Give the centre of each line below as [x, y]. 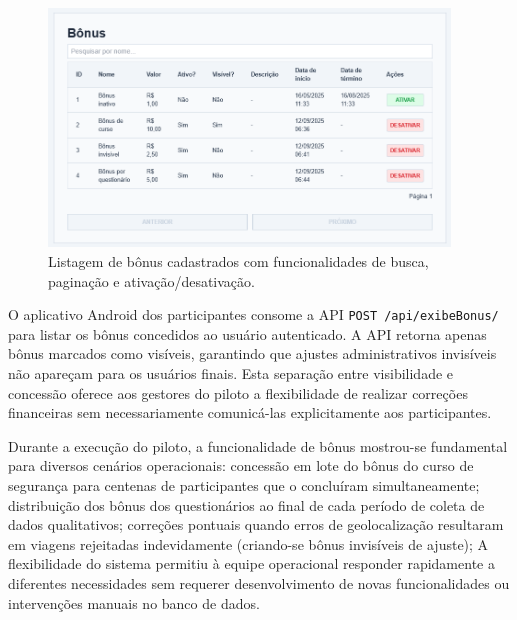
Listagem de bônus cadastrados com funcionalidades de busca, [238, 260]
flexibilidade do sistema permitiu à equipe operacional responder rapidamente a [251, 563]
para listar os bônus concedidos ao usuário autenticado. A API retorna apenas [247, 333]
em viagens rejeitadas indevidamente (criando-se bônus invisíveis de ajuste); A [248, 543]
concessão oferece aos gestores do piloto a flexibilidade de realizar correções [238, 392]
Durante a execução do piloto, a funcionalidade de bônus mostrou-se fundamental [258, 445]
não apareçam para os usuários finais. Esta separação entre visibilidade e [231, 373]
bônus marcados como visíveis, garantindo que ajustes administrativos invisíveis [252, 353]
